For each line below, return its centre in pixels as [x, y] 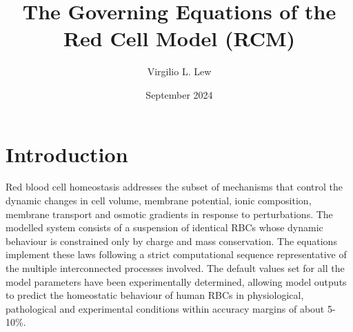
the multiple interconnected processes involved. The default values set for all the [175, 268]
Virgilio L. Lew [179, 71]
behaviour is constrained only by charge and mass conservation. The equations [171, 241]
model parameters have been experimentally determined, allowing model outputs [176, 281]
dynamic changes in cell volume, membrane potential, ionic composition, [159, 201]
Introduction [67, 154]
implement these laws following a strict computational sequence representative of [176, 254]
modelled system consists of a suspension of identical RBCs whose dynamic [164, 227]
